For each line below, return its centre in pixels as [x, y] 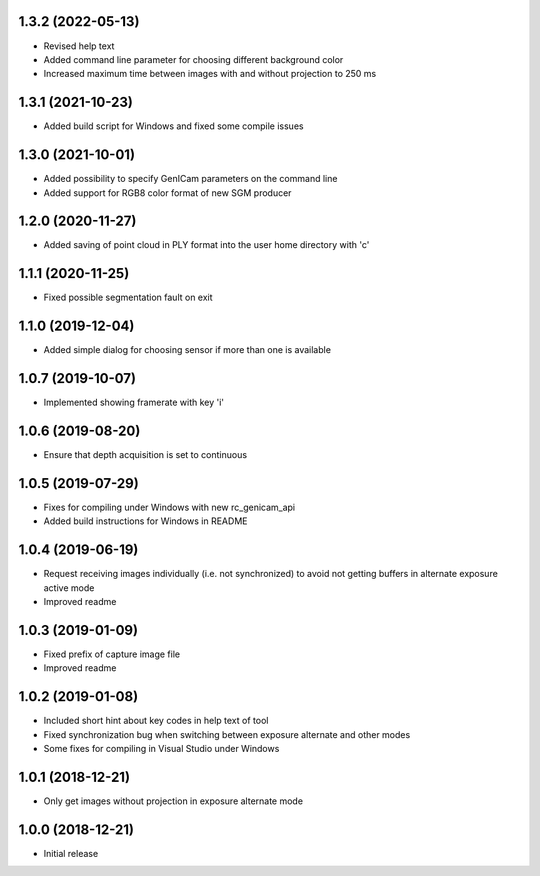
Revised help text [79, 46]
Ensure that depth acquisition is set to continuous [145, 455]
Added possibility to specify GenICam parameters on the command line [190, 179]
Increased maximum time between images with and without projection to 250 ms [210, 74]
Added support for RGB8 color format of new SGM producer [167, 192]
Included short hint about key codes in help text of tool [156, 721]
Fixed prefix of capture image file [111, 654]
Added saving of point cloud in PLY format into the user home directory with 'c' [206, 245]
